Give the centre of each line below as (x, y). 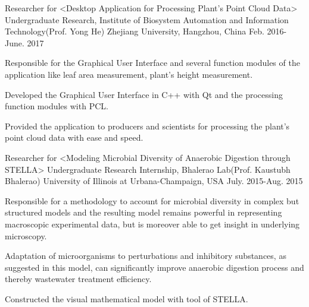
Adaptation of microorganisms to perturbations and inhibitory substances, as (146, 256)
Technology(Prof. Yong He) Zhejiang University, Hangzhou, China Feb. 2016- (146, 31)
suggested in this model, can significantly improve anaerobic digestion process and (154, 267)
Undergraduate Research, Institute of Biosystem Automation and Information (147, 19)
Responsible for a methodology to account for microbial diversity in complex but (152, 200)
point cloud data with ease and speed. (74, 137)
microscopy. (26, 235)
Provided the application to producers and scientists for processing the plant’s (147, 126)
